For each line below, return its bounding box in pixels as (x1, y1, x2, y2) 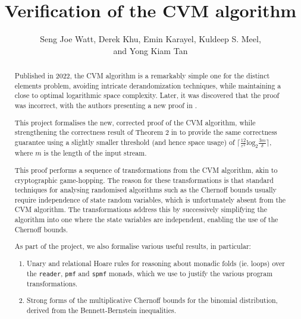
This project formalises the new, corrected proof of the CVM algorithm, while (14, 117, 256, 127)
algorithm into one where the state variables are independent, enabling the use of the (14, 214, 278, 225)
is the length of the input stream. (43, 148, 147, 158)
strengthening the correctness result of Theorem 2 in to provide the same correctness (14, 127, 277, 137)
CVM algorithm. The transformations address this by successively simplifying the (14, 204, 267, 214)
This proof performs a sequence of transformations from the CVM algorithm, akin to (14, 165, 278, 175)
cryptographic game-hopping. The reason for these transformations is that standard (14, 175, 274, 185)
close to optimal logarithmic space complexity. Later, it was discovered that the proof (14, 90, 280, 100)
